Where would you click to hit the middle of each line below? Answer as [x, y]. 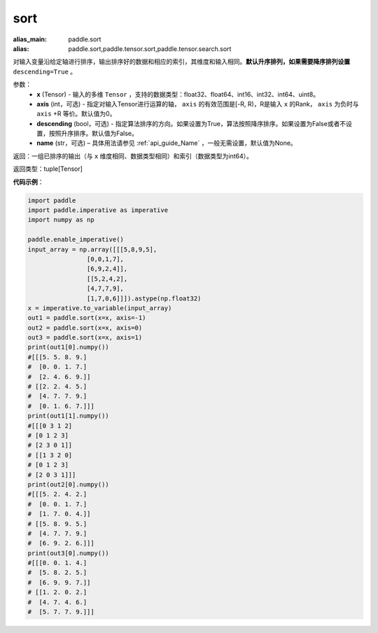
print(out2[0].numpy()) [69, 484]
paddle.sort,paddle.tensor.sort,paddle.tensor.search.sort [150, 48]
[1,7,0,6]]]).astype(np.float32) [144, 298]
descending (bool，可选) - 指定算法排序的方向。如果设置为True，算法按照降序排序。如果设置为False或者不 [191, 123]
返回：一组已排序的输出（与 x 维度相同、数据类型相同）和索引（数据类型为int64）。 [133, 156]
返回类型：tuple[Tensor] [48, 169]
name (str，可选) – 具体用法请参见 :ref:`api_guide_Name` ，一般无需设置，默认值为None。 [167, 143]
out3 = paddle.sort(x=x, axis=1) [85, 338]
